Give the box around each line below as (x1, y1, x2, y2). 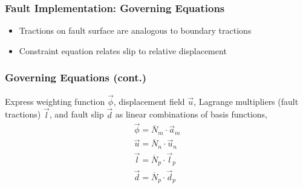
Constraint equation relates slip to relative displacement (19, 44, 227, 57)
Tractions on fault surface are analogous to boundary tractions (19, 24, 252, 37)
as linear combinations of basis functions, (115, 108, 268, 121)
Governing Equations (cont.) (5, 70, 147, 85)
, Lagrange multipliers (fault (194, 95, 299, 107)
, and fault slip (49, 108, 104, 121)
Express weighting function (5, 95, 105, 107)
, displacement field (113, 95, 185, 107)
